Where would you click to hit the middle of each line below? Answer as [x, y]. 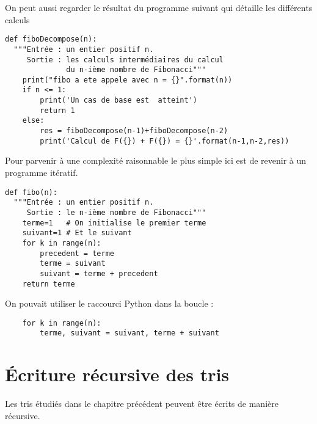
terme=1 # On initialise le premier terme [114, 223]
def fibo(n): [31, 192]
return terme [49, 284]
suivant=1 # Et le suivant [77, 233]
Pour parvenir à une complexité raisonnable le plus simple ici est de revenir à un [156, 160]
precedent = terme [77, 253]
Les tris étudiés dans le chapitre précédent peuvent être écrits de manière [142, 404]
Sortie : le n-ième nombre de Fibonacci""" [116, 212]
